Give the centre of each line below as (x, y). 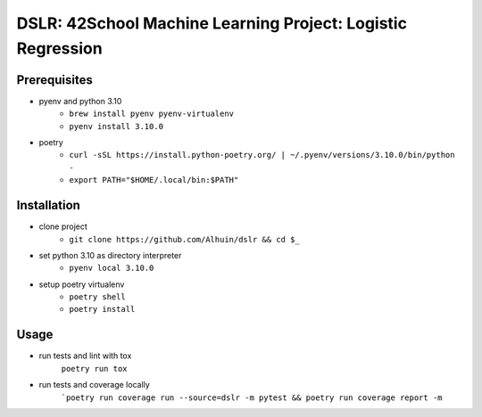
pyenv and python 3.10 (80, 101)
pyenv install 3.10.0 (116, 126)
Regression (59, 48)
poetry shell (98, 297)
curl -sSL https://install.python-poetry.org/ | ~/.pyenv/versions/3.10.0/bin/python (262, 155)
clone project (63, 226)
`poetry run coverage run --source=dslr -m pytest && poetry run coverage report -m (252, 397)
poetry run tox (95, 368)
